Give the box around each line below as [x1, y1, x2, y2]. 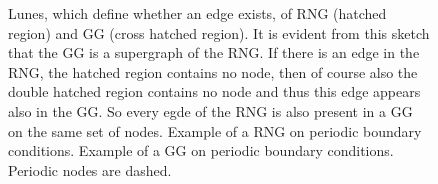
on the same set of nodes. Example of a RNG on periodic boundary [8, 120, 422, 141]
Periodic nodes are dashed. [8, 159, 172, 180]
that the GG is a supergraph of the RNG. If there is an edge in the [8, 42, 420, 63]
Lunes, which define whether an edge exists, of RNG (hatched [8, 3, 387, 23]
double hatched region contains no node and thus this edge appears [8, 81, 421, 102]
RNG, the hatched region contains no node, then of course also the [8, 61, 418, 82]
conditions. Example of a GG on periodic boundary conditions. [8, 140, 394, 161]
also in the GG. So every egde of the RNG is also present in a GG [8, 100, 413, 121]
